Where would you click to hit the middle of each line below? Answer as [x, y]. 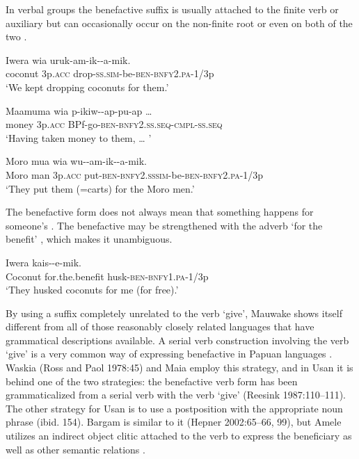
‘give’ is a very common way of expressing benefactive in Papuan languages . [169, 354]
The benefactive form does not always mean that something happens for [160, 212]
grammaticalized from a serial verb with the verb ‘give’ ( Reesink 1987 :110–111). [176, 395]
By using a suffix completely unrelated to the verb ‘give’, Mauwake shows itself [174, 313]
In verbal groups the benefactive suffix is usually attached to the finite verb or [172, 9]
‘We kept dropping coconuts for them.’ [87, 87]
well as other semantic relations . [75, 449]
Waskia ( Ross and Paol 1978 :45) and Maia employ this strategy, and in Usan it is [179, 368]
